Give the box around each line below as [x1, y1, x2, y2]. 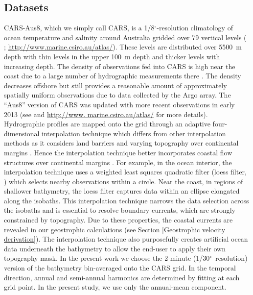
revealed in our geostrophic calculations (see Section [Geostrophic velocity [4, 224, 226, 234]
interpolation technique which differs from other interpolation [42, 128, 226, 138]
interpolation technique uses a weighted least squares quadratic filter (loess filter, [4, 167, 247, 177]
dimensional [4, 128, 40, 138]
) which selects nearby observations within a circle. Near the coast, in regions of [4, 176, 243, 186]
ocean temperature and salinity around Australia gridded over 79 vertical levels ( [4, 32, 247, 42]
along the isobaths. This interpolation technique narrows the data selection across [4, 195, 249, 205]
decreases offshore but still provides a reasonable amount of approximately [4, 80, 227, 90]
